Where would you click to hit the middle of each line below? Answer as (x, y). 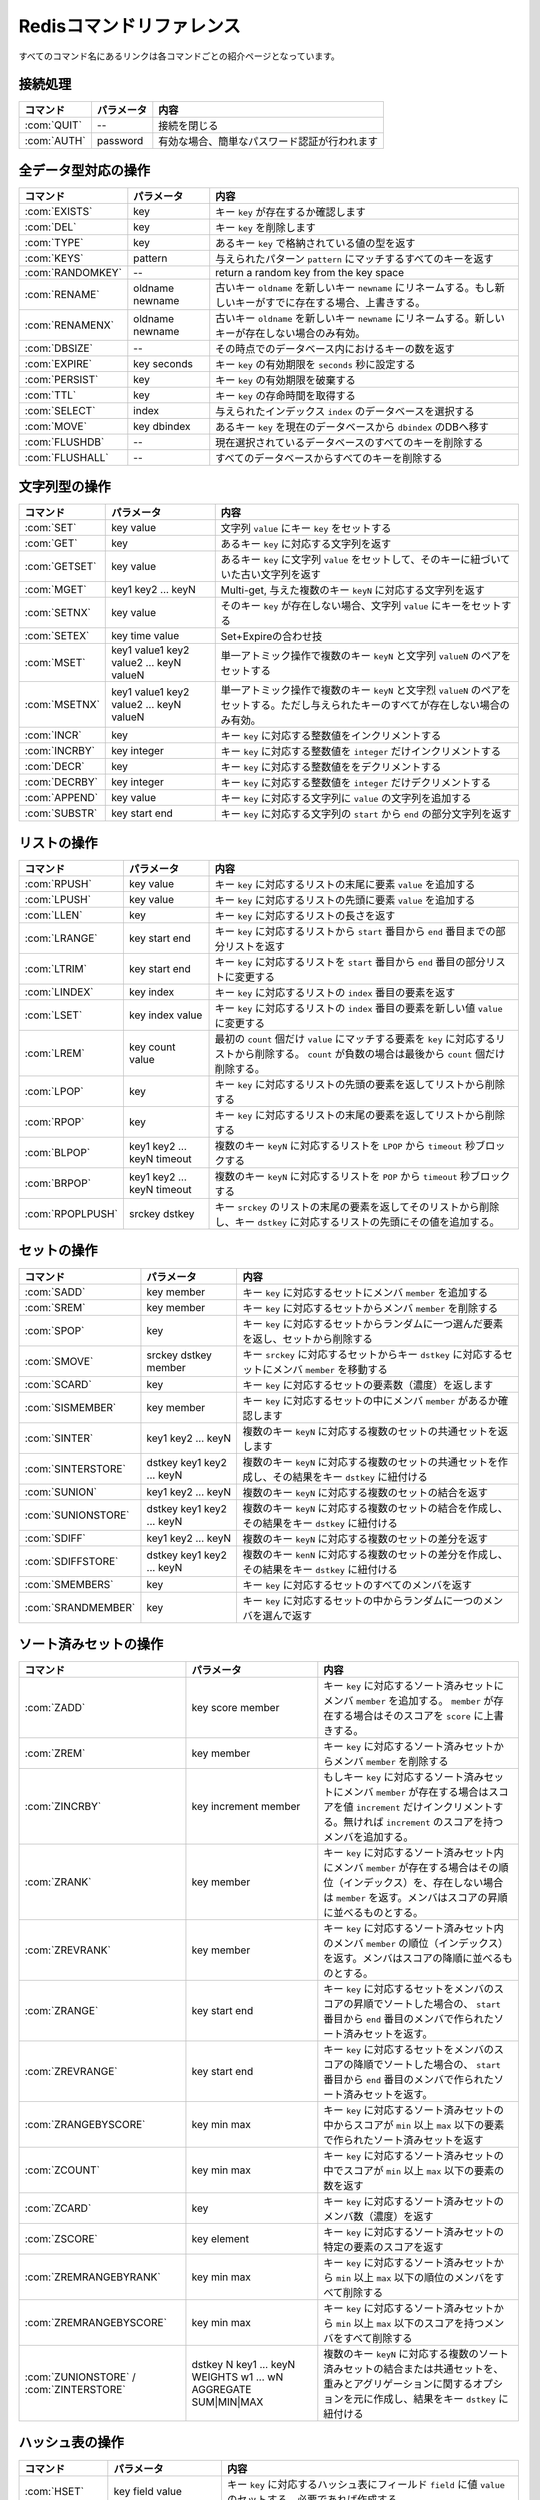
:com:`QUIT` (53, 125)
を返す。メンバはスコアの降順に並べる (413, 1958)
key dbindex (162, 426)
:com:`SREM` (55, 1307)
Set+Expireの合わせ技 (271, 637)
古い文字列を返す (281, 575)
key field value (147, 2491)
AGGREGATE (221, 2390)
